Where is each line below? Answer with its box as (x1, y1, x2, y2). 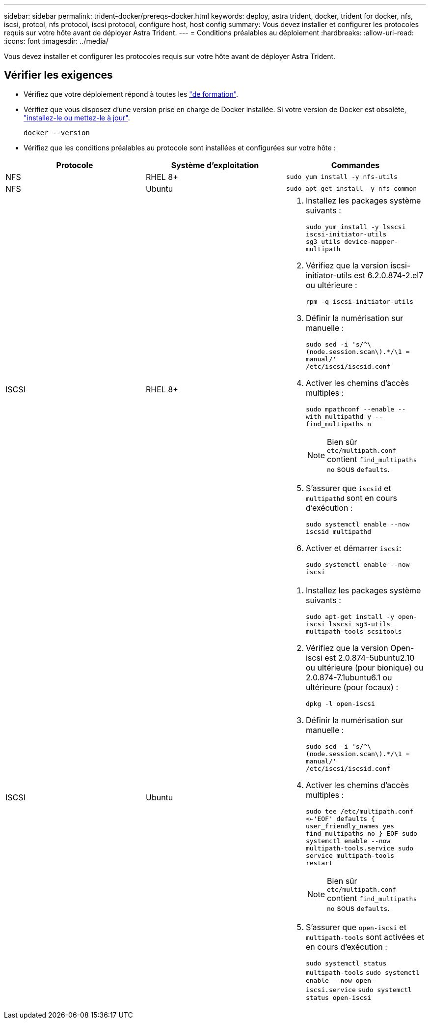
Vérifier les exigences (4, 69, 113, 82)
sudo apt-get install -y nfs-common (286, 185, 417, 193)
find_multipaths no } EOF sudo (305, 829, 417, 837)
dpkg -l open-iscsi (305, 700, 375, 707)
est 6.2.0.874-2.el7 (354, 270, 424, 280)
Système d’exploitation (171, 160, 259, 170)
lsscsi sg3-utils (328, 620, 391, 628)
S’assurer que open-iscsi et (305, 922, 406, 932)
